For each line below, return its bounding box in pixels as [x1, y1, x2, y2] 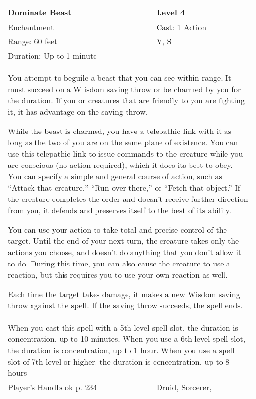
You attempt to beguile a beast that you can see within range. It [8, 72, 231, 83]
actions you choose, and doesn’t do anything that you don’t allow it [8, 246, 242, 258]
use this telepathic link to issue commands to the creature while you [8, 148, 243, 159]
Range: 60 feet [8, 35, 58, 47]
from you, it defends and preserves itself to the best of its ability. [8, 204, 232, 216]
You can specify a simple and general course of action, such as [8, 170, 222, 182]
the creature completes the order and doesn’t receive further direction [8, 193, 248, 204]
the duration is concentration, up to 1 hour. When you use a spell [8, 344, 235, 356]
